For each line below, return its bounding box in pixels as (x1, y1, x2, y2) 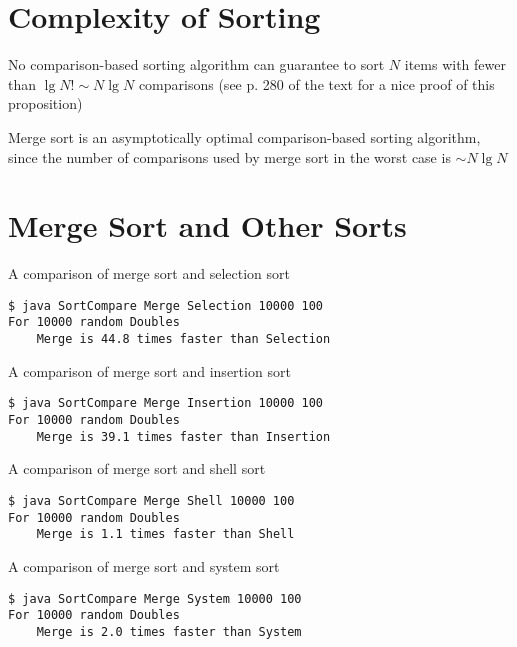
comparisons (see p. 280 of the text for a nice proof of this (138, 73, 495, 94)
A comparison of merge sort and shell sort (8, 458, 266, 479)
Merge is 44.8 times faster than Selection (36, 332, 331, 347)
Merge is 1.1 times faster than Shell (36, 527, 295, 542)
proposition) (8, 93, 83, 114)
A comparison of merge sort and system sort (8, 555, 280, 576)
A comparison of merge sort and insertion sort (8, 360, 291, 381)
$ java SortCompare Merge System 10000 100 (8, 591, 302, 606)
